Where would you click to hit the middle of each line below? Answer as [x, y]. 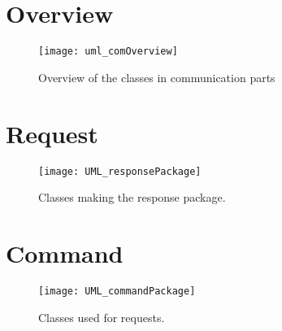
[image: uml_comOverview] [108, 52]
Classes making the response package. [132, 197]
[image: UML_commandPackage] [117, 291]
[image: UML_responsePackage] [120, 171]
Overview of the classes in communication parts [157, 77]
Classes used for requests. [102, 317]
